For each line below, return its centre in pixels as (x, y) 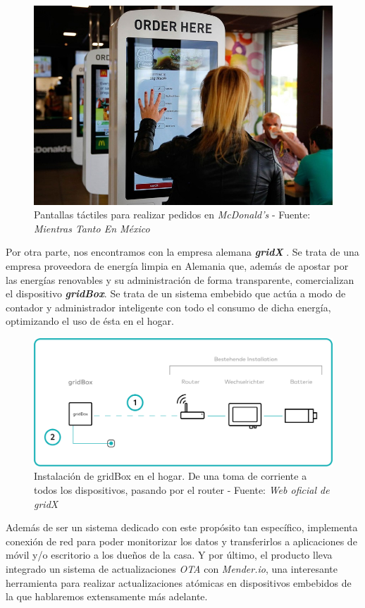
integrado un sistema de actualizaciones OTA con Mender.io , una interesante (172, 568)
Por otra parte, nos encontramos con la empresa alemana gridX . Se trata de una (182, 252)
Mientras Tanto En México (92, 228)
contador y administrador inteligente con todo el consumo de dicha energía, (168, 307)
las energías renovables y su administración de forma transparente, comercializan (180, 279)
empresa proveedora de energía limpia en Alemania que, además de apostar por (177, 266)
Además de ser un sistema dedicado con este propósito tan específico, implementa (182, 527)
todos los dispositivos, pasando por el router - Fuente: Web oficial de (182, 489)
